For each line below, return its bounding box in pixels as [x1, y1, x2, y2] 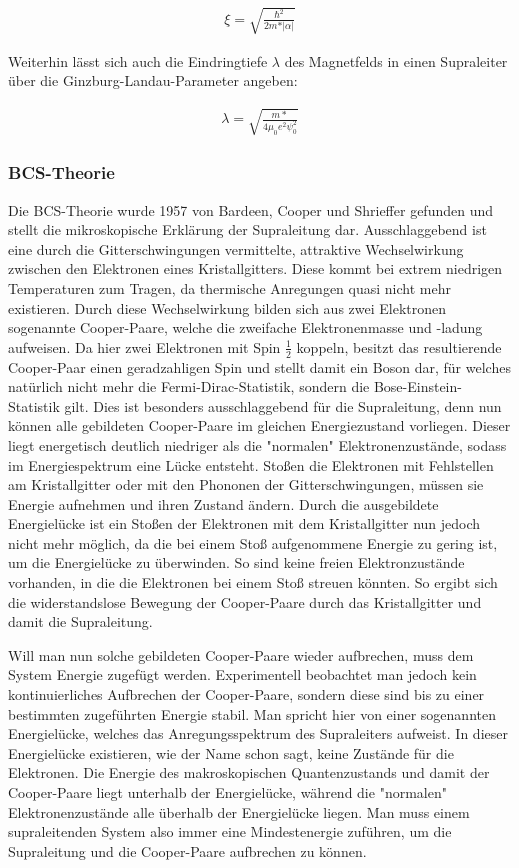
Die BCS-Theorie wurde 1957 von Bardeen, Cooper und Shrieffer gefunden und [8, 199, 494, 220]
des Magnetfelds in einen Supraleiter [284, 50, 508, 71]
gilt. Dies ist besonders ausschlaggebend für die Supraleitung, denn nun [64, 395, 502, 416]
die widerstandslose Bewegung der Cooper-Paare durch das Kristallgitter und [8, 591, 482, 612]
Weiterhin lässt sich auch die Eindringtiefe [8, 50, 268, 71]
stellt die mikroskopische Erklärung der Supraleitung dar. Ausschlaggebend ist [8, 219, 487, 240]
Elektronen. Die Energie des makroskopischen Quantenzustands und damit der [8, 762, 490, 783]
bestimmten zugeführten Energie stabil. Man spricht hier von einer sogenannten [8, 703, 496, 724]
